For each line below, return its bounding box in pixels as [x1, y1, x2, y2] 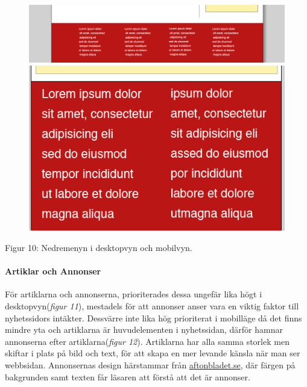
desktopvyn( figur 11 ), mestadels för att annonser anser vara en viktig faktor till [5, 299, 299, 312]
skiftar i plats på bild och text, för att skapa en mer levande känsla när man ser [5, 347, 300, 359]
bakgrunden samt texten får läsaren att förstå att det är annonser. [5, 370, 250, 383]
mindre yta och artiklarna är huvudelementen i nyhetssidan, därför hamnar [5, 323, 283, 336]
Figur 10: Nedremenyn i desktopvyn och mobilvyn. [5, 241, 192, 253]
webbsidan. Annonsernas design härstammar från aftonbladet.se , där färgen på [5, 358, 296, 371]
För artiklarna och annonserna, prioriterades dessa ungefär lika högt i [5, 288, 262, 300]
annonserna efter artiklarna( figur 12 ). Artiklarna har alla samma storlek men [5, 335, 290, 347]
